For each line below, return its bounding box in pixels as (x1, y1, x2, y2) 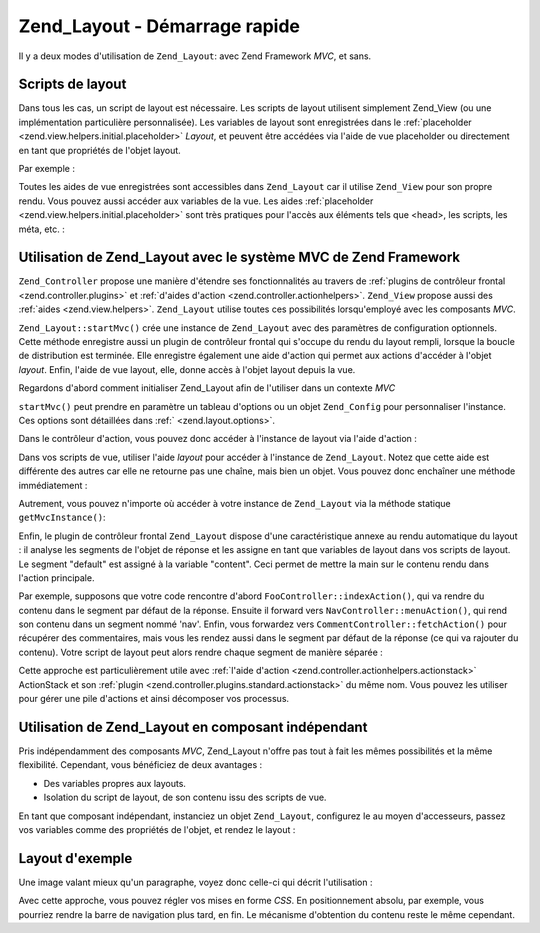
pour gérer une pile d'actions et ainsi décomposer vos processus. (18, 693, 290, 705)
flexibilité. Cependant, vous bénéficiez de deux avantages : (18, 759, 263, 771)
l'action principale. (18, 571, 95, 584)
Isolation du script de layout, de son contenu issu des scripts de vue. (43, 791, 327, 804)
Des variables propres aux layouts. (43, 777, 187, 789)
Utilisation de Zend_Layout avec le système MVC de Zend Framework (18, 249, 461, 266)
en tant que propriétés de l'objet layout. (18, 144, 182, 156)
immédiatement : (18, 479, 88, 491)
